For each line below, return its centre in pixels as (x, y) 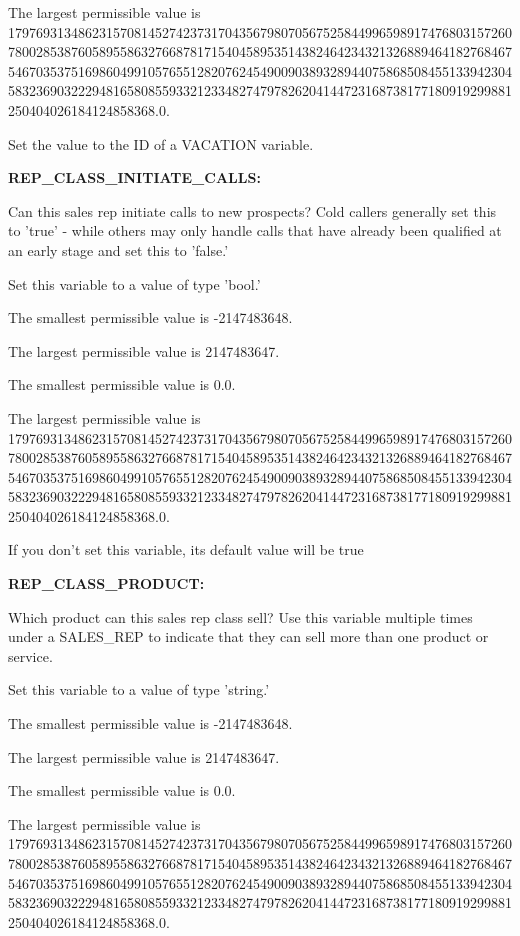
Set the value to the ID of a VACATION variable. (161, 143)
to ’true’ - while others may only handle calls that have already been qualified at (255, 230)
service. (30, 655)
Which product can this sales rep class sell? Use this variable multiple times (240, 616)
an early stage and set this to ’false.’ (118, 249)
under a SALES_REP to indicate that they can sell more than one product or (248, 636)
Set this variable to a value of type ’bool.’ (134, 283)
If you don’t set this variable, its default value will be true (186, 549)
